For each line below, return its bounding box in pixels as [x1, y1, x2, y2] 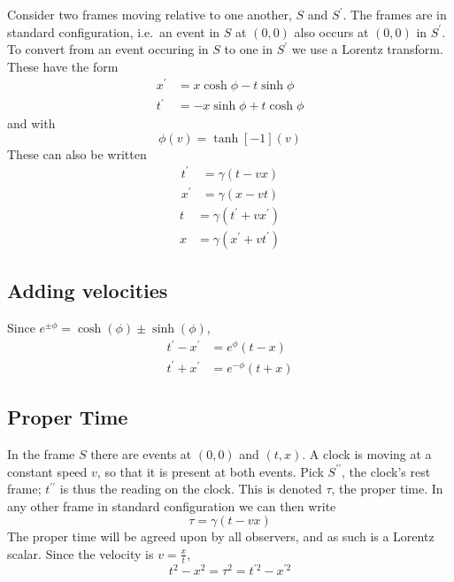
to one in [224, 40, 273, 58]
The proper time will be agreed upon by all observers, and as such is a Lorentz [7, 527, 435, 546]
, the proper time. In [331, 479, 443, 498]
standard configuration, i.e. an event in [7, 22, 220, 41]
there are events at [90, 444, 192, 463]
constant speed [7, 462, 88, 480]
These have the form [7, 57, 119, 75]
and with [7, 114, 56, 133]
